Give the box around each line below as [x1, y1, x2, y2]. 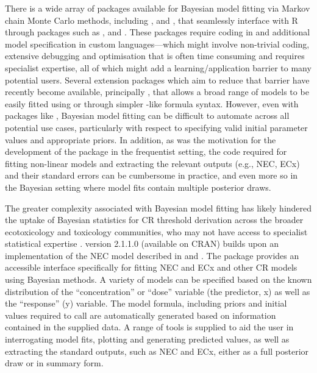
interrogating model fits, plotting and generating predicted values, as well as [5, 333, 290, 346]
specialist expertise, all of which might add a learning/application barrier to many [5, 61, 312, 74]
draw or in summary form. [5, 357, 104, 369]
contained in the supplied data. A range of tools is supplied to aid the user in [5, 321, 294, 333]
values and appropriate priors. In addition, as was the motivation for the [5, 133, 276, 146]
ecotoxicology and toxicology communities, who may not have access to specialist [5, 225, 308, 238]
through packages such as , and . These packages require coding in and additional [5, 26, 310, 38]
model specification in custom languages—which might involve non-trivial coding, [5, 37, 310, 50]
